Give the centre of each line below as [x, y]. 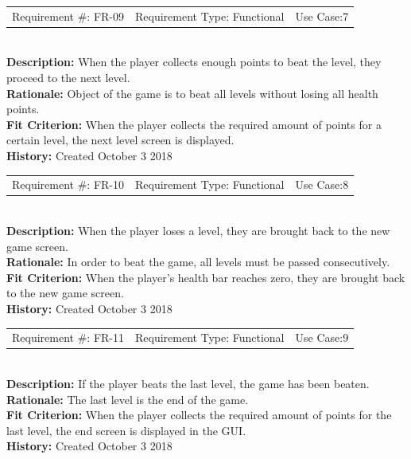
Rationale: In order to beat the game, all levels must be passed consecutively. [198, 262]
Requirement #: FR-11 [68, 337]
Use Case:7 [322, 16]
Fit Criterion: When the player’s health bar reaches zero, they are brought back [206, 277]
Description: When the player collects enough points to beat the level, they [194, 62]
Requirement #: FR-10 [68, 184]
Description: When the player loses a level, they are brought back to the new [198, 231]
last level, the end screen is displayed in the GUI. [126, 430]
